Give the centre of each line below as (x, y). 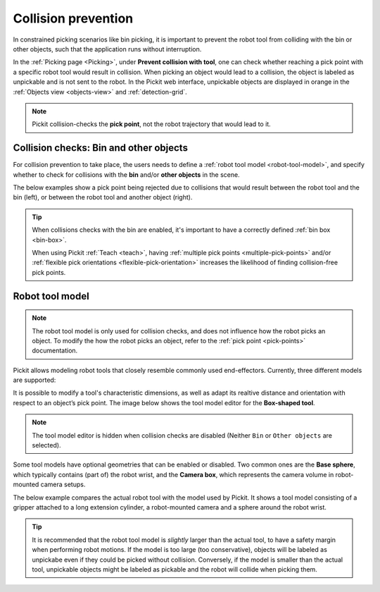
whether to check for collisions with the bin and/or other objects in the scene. (126, 174)
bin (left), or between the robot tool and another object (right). (103, 197)
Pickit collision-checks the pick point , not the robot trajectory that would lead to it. (151, 124)
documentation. (55, 351)
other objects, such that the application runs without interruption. (107, 49)
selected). (46, 445)
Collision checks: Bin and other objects (100, 148)
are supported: (34, 380)
